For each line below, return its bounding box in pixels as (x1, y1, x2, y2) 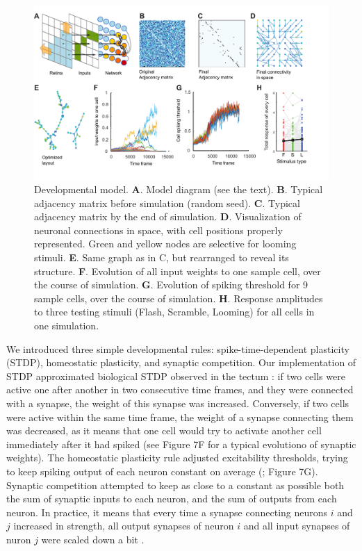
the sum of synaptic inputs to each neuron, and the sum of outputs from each (6, 491, 337, 506)
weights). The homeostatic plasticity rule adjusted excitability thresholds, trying (6, 450, 348, 465)
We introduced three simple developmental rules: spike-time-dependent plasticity (6, 341, 349, 356)
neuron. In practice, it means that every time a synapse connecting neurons (6, 504, 328, 519)
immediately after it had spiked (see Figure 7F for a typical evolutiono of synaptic (6, 436, 356, 451)
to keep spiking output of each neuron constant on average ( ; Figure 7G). (6, 463, 318, 478)
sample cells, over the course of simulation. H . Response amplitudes (34, 290, 323, 305)
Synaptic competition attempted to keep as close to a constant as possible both (6, 477, 345, 492)
